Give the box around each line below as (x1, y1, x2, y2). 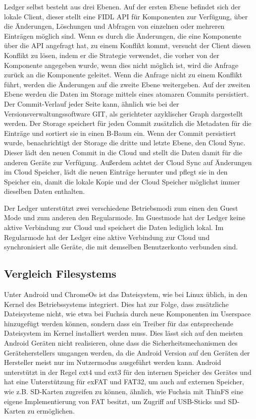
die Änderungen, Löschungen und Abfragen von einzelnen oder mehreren (4, 21, 225, 31)
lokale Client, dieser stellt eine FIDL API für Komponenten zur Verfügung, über (4, 11, 248, 21)
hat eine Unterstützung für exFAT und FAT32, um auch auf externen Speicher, (4, 376, 244, 387)
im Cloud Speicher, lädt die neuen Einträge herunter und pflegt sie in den (4, 167, 228, 177)
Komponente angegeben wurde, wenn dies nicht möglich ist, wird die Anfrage (4, 60, 239, 70)
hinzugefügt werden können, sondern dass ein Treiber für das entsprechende (4, 318, 234, 328)
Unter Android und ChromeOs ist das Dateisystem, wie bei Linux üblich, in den (4, 289, 248, 299)
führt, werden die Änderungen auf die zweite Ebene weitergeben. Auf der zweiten (4, 79, 251, 89)
